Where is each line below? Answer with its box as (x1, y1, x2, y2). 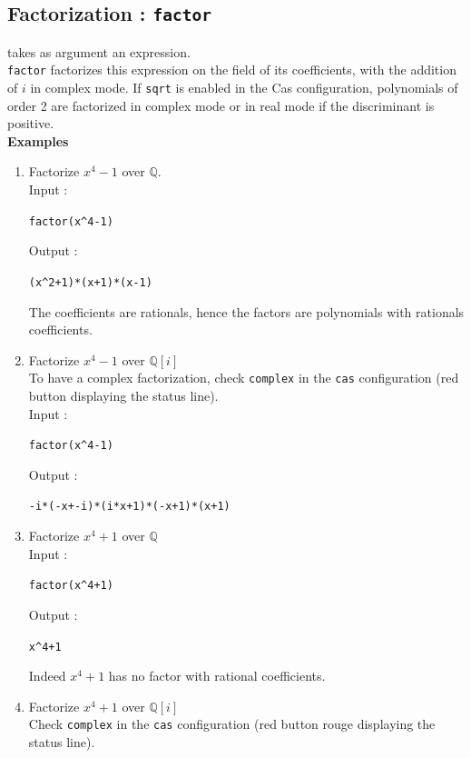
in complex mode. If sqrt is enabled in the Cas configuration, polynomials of (30, 78, 458, 97)
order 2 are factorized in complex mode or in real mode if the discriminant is (7, 95, 435, 115)
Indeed (28, 666, 66, 685)
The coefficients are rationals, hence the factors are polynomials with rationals (28, 302, 465, 321)
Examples (7, 131, 69, 150)
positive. (7, 114, 54, 133)
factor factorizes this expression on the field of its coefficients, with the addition (7, 60, 456, 79)
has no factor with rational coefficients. (108, 666, 326, 685)
